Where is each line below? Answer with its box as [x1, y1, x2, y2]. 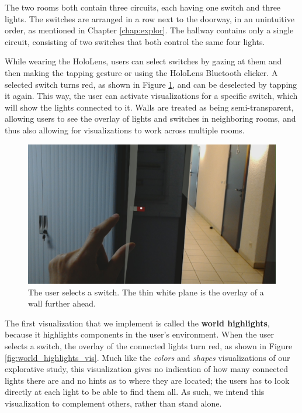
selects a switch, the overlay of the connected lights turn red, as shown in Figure [5, 340, 293, 352]
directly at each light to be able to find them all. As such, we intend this [5, 386, 265, 398]
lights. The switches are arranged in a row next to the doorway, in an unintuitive [5, 12, 294, 25]
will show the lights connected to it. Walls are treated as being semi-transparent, [5, 101, 294, 113]
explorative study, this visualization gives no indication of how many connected [5, 363, 288, 375]
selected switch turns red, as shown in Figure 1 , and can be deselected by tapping [5, 78, 297, 90]
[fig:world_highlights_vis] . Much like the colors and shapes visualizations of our [5, 351, 290, 363]
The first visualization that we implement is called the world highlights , [5, 316, 270, 329]
